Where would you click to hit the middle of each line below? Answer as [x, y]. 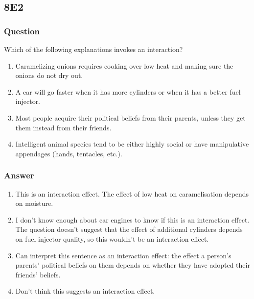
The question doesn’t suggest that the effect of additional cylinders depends [129, 229]
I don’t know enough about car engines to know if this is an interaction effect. [132, 219]
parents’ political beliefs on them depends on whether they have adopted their [133, 265]
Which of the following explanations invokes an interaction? [93, 49]
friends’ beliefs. [38, 274]
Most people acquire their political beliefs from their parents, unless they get [130, 117]
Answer [19, 175]
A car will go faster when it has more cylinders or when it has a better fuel [128, 91]
